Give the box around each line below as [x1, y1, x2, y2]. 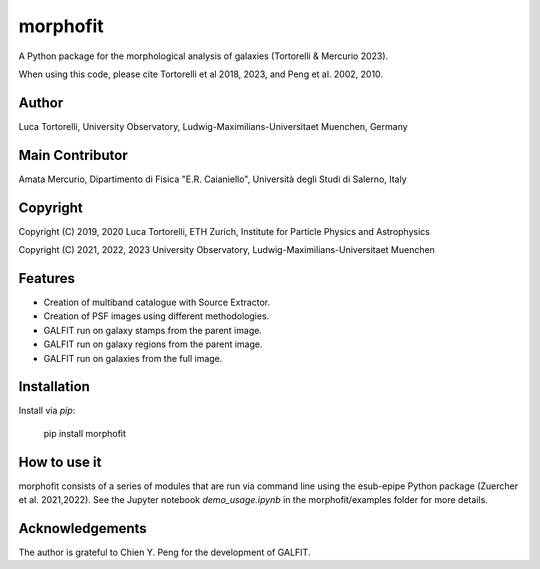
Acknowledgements [18, 520, 147, 537]
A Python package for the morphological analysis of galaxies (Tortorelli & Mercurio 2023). [18, 50, 389, 62]
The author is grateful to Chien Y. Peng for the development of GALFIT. [18, 546, 311, 559]
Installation [18, 378, 90, 395]
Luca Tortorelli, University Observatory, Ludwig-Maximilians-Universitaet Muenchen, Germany [18, 120, 409, 132]
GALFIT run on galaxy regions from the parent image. [43, 338, 264, 350]
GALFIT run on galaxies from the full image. [43, 352, 223, 364]
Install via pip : [18, 405, 76, 417]
